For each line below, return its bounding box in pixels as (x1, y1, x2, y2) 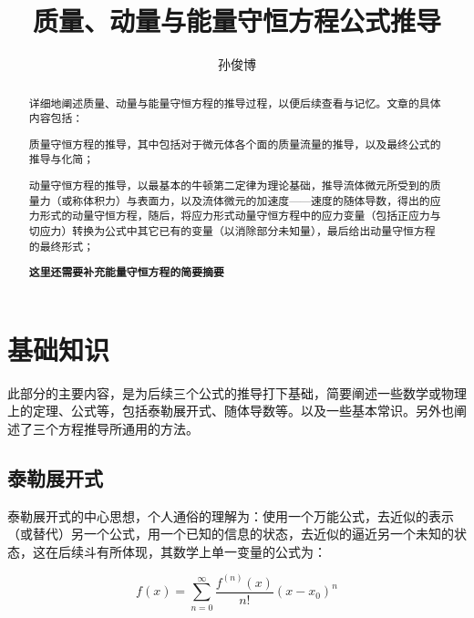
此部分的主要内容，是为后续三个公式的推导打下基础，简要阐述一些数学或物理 (7, 383, 467, 402)
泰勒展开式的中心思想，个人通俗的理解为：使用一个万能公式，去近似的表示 (7, 506, 454, 525)
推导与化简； (28, 151, 95, 167)
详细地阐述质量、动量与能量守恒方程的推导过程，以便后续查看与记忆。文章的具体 (28, 95, 441, 110)
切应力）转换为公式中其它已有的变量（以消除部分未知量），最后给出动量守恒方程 (28, 222, 436, 238)
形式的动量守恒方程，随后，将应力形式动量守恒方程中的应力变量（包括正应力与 (39, 208, 441, 223)
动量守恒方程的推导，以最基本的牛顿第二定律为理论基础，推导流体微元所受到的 (28, 177, 430, 192)
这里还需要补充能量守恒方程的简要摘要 (28, 264, 224, 281)
